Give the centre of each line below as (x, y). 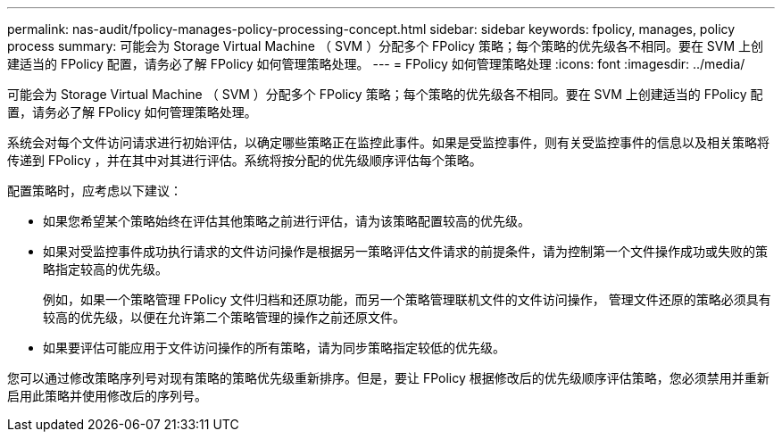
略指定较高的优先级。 (105, 269)
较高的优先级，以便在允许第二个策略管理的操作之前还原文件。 (224, 317)
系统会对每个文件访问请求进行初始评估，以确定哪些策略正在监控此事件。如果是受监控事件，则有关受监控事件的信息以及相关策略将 (388, 142)
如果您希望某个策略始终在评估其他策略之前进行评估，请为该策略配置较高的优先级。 (287, 221)
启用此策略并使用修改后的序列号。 (107, 396)
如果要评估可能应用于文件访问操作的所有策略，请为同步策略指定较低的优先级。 (274, 348)
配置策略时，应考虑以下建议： (95, 191)
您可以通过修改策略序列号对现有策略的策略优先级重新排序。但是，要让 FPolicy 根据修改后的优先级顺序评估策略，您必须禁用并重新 (388, 378)
